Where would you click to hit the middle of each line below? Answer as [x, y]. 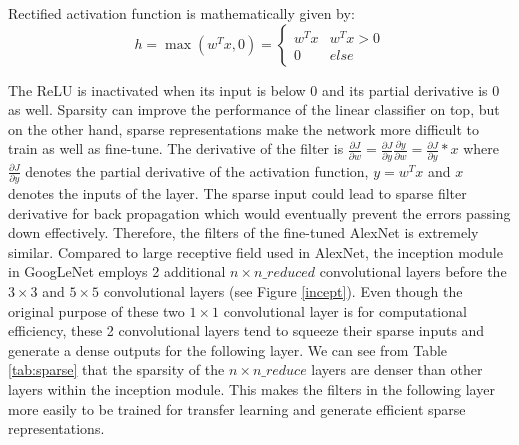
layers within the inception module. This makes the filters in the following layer [251, 388]
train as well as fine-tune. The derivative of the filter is [176, 148]
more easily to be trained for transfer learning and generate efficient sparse [237, 408]
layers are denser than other [397, 369]
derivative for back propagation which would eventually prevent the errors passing [259, 212]
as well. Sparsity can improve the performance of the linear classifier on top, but [254, 109]
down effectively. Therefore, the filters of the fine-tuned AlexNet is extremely [243, 232]
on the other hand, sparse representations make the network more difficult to [244, 128]
